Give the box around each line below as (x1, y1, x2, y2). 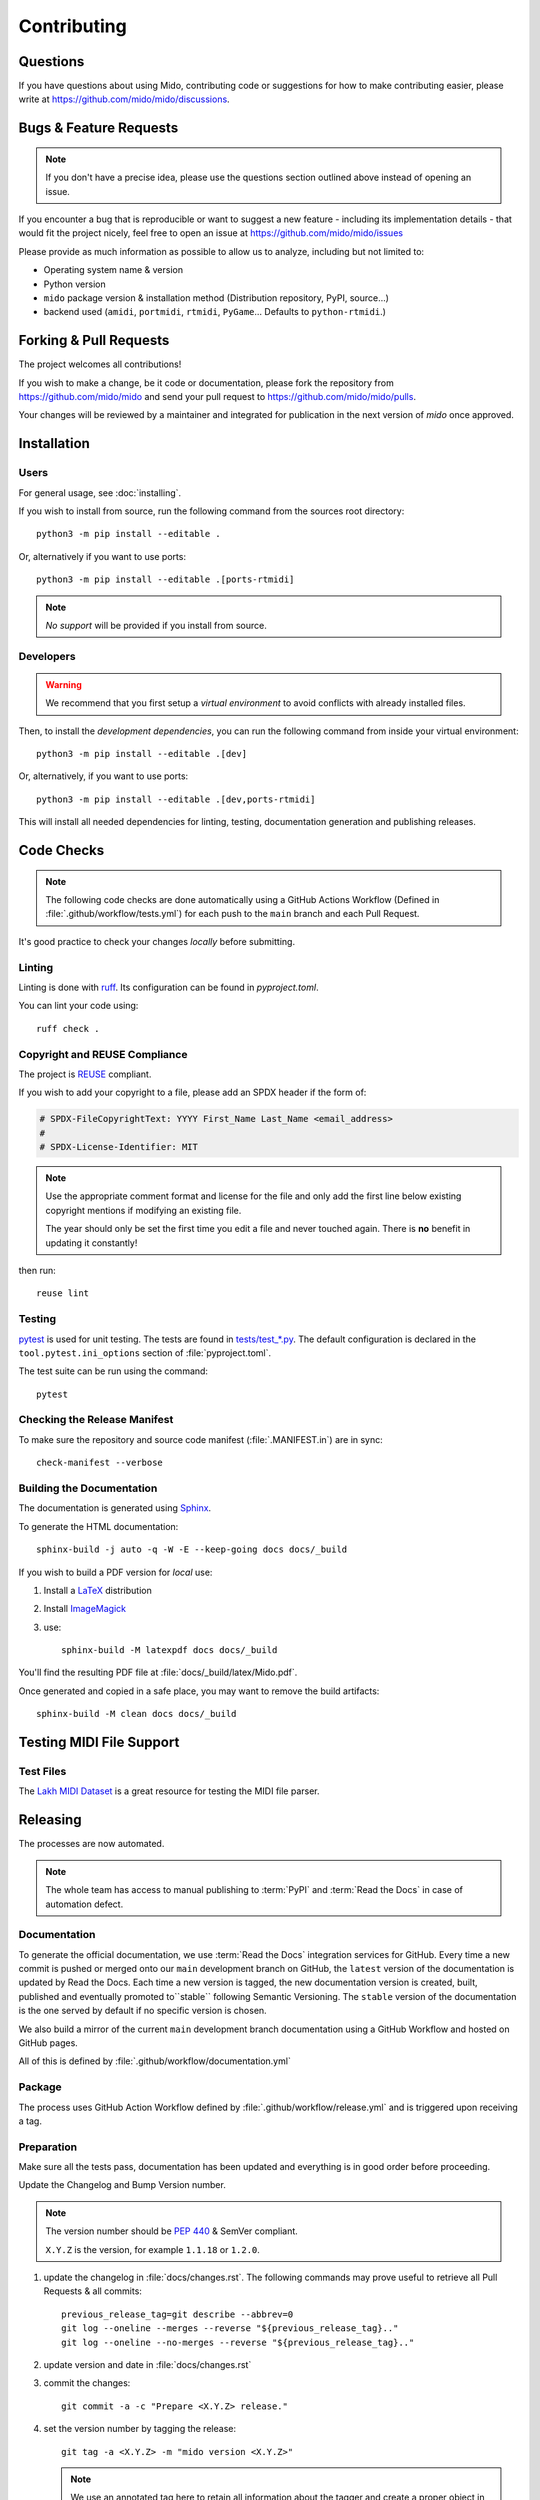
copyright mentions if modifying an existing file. (45, 1204, 242, 1216)
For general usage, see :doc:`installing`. (18, 486, 182, 499)
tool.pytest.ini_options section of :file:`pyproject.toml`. (18, 1346, 272, 1359)
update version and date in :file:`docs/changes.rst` (43, 2358, 252, 2370)
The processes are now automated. (18, 1838, 165, 1850)
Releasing (18, 1811, 82, 1829)
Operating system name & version (43, 264, 184, 276)
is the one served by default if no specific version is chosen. (18, 2005, 267, 2017)
